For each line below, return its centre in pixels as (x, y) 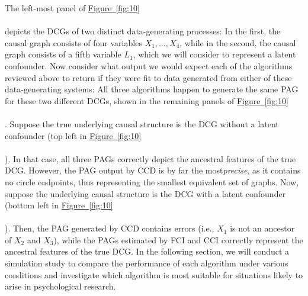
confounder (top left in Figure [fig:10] (73, 135)
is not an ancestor (262, 228)
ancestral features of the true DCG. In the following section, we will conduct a (147, 251)
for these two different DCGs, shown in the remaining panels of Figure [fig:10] (147, 100)
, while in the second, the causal (238, 42)
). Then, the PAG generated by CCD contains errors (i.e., (110, 228)
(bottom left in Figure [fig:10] (59, 205)
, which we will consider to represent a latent (214, 54)
